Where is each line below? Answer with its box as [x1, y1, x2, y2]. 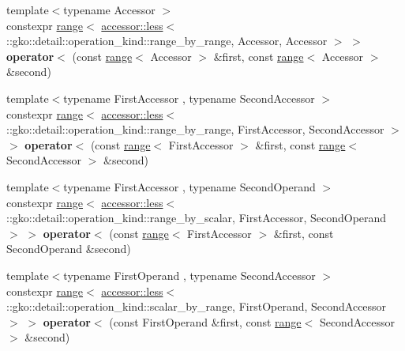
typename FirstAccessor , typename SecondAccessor [63, 89, 315, 106]
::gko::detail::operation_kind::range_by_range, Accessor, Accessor [6, 32, 328, 49]
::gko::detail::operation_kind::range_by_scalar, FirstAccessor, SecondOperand [6, 209, 387, 226]
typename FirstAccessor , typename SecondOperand [63, 178, 316, 194]
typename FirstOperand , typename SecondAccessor [63, 266, 316, 283]
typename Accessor [63, 2, 156, 17]
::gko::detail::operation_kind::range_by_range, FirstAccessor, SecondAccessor [6, 121, 384, 138]
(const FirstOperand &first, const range [109, 313, 302, 330]
